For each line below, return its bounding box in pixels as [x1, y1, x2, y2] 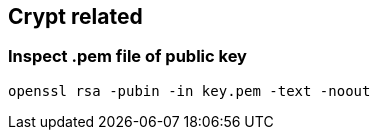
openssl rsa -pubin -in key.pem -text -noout [8, 82, 371, 99]
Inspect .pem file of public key [8, 46, 247, 67]
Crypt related [8, 4, 143, 29]
